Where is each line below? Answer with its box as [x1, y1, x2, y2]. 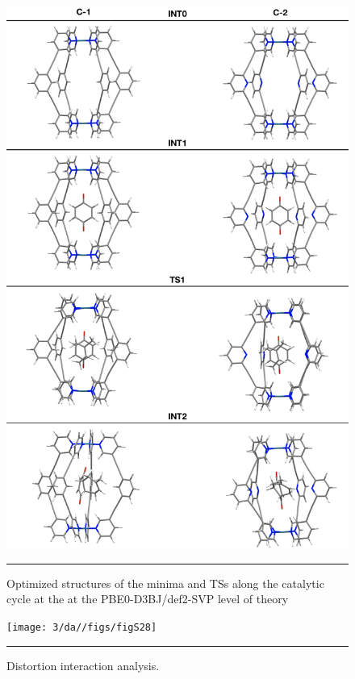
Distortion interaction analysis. [6, 656, 160, 673]
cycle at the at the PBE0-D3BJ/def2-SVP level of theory [6, 590, 289, 607]
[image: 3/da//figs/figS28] [6, 621, 157, 633]
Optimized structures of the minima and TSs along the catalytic [6, 574, 324, 591]
